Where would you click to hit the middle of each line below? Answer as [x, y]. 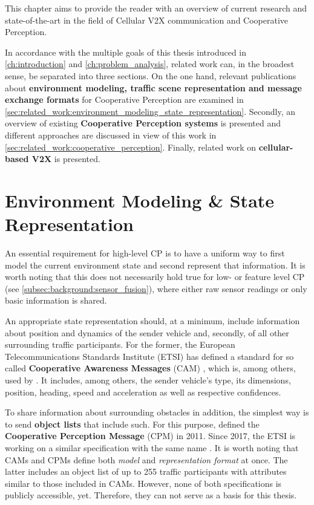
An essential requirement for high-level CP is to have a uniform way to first [145, 253]
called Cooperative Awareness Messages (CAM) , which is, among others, [150, 368]
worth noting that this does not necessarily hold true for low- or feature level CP [155, 277]
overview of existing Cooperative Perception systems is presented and [143, 123]
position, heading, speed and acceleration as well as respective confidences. [143, 392]
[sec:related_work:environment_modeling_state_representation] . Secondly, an [150, 111]
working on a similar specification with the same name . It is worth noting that [152, 447]
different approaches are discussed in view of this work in [111, 135]
